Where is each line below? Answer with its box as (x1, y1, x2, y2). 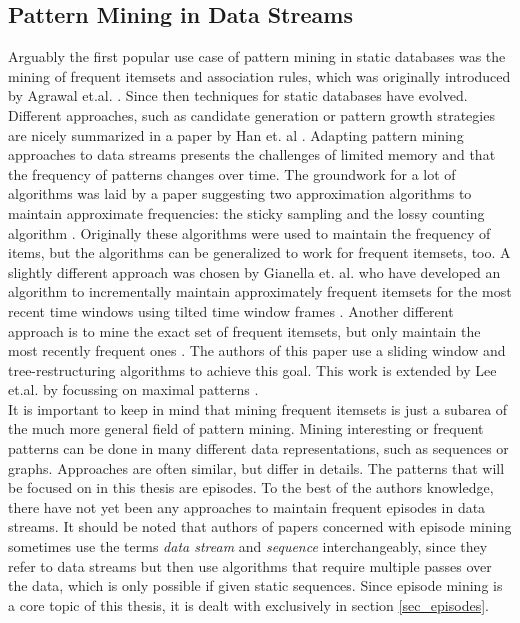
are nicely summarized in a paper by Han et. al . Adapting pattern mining (8, 124, 464, 145)
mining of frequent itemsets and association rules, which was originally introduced (8, 65, 511, 86)
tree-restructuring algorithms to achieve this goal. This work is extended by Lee (8, 359, 497, 380)
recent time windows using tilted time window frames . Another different (8, 300, 454, 321)
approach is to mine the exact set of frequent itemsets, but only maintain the (8, 320, 481, 341)
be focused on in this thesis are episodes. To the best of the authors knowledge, (8, 477, 494, 498)
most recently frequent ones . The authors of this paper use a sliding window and (8, 340, 506, 361)
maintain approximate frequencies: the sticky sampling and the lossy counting (8, 202, 485, 223)
